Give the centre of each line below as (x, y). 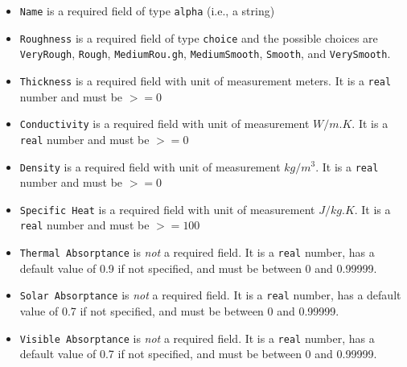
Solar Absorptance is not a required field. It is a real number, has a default (210, 295)
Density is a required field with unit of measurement (150, 166)
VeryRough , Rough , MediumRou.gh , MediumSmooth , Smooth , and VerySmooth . (205, 54)
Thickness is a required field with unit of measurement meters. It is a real (206, 80)
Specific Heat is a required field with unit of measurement (167, 209)
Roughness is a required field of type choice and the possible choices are (199, 37)
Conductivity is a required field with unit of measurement (164, 124)
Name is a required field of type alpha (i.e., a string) (147, 10)
